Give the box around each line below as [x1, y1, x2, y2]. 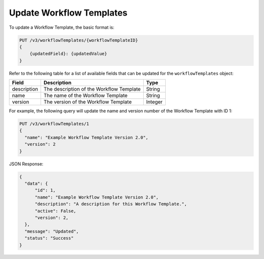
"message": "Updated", [24, 228, 79, 234]
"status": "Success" [24, 236, 74, 241]
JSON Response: [9, 161, 44, 167]
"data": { [24, 180, 48, 186]
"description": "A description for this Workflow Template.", [35, 201, 187, 207]
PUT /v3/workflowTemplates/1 [19, 121, 89, 127]
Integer [146, 99, 163, 105]
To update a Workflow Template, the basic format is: [9, 24, 114, 30]
